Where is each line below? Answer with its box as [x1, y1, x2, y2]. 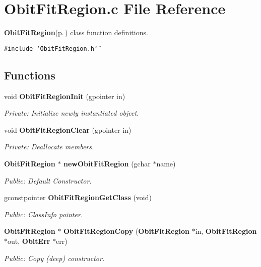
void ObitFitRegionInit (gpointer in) [4, 91, 125, 101]
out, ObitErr [8, 235, 50, 246]
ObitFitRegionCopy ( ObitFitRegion [63, 226, 189, 236]
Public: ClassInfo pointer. [4, 209, 83, 219]
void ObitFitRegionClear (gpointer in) [4, 124, 132, 135]
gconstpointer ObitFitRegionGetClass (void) [4, 192, 152, 203]
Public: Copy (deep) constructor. [4, 252, 105, 263]
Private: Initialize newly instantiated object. [4, 108, 139, 118]
